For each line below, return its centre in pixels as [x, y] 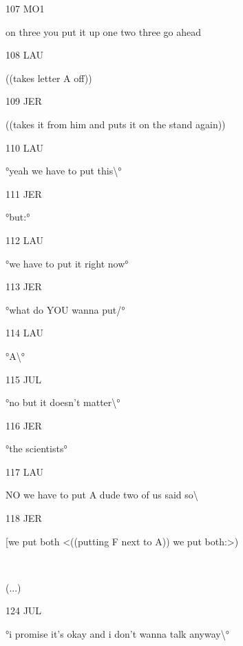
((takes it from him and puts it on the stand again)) [116, 124]
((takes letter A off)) [49, 78]
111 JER [24, 193]
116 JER [24, 425]
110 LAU [25, 147]
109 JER [24, 101]
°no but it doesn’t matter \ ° [63, 402]
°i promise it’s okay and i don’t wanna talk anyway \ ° [117, 634]
